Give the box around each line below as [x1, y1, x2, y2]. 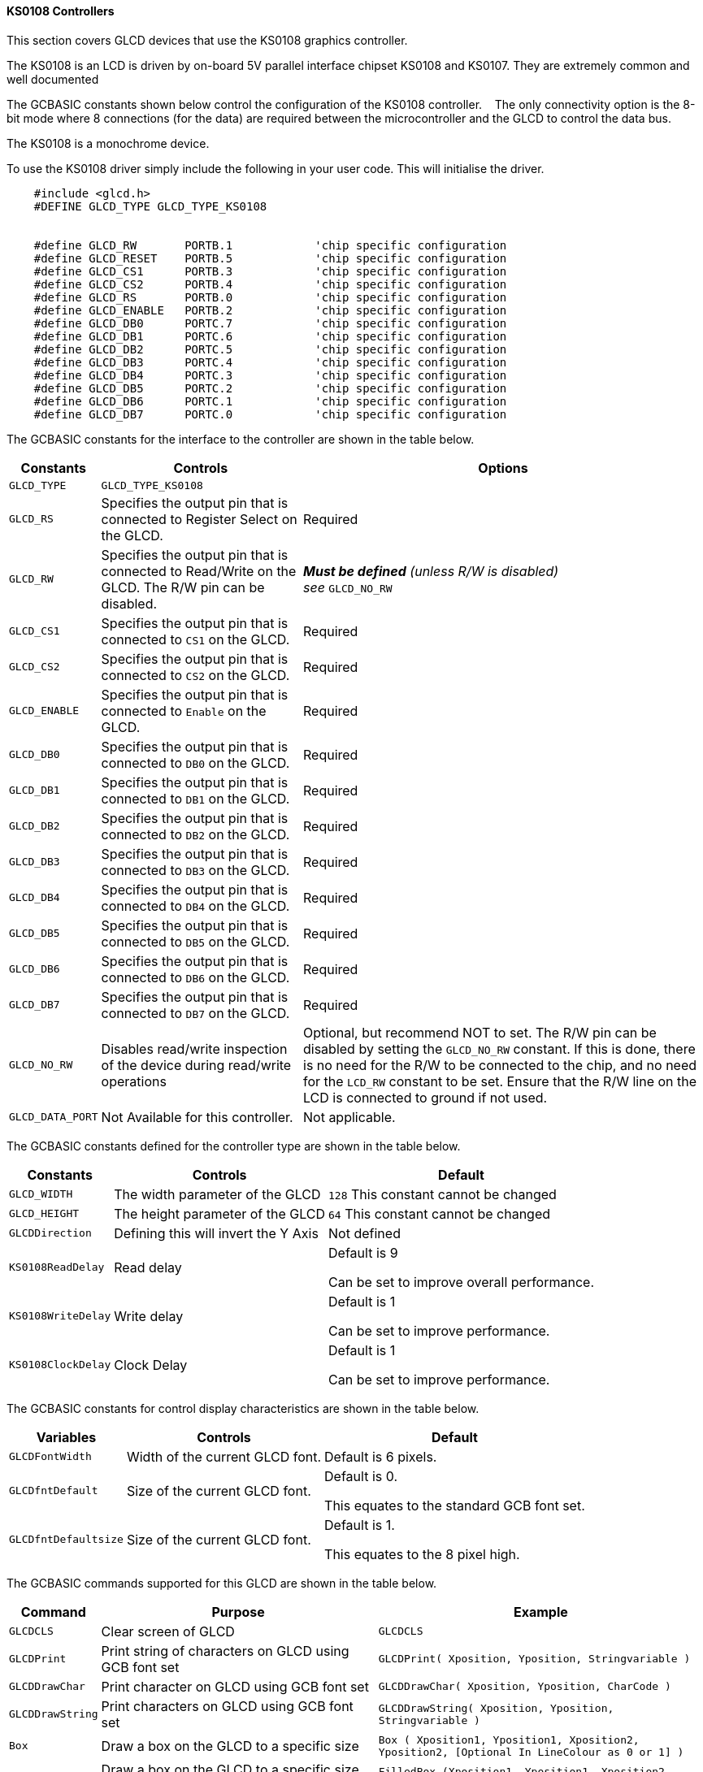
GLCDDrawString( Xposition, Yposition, [378, 1701, 614, 1714]
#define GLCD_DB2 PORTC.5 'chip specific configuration [33, 342, 507, 356]
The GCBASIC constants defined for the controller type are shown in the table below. [7, 1138, 461, 1153]
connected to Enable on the [101, 702, 267, 719]
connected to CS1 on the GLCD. [101, 630, 290, 648]
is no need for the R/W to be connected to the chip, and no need [303, 1056, 697, 1073]
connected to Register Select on [101, 510, 297, 527]
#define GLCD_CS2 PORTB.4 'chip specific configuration [33, 277, 507, 291]
